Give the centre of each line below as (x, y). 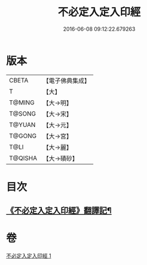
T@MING (22, 103)
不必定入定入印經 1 (29, 256)
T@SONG (23, 113)
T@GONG (23, 136)
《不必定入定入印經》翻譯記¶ (59, 211)
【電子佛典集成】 (66, 81)
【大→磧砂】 (61, 158)
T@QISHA (23, 158)
